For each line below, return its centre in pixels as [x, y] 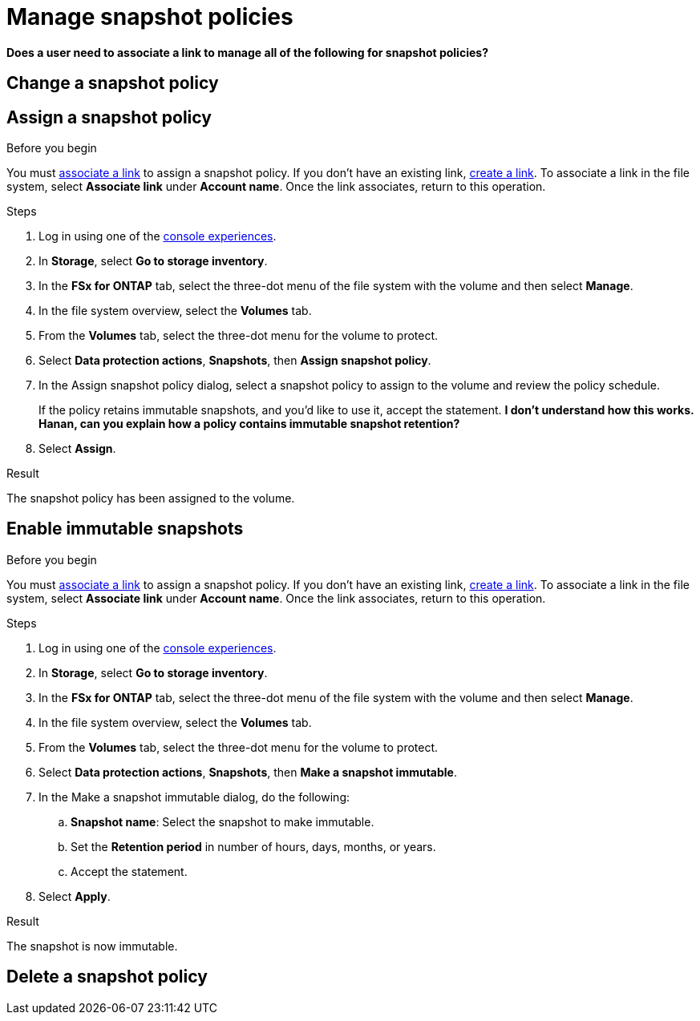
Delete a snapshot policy [107, 977]
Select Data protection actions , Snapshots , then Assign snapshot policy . [235, 361]
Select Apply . [75, 896]
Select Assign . [77, 449]
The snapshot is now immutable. [92, 946]
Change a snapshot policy [113, 83]
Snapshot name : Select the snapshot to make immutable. [223, 821]
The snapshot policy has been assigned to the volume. [151, 498]
